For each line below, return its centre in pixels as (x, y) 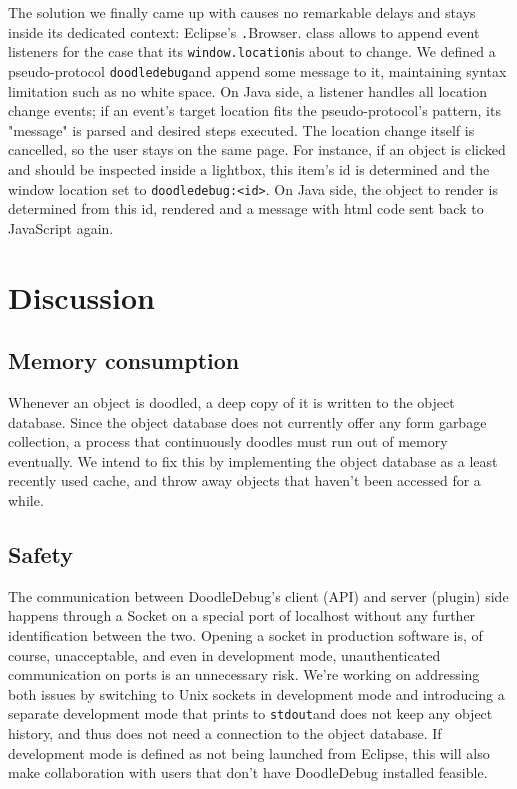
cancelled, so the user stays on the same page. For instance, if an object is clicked (257, 149)
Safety (41, 553)
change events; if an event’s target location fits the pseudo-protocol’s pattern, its (254, 110)
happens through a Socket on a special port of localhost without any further (242, 615)
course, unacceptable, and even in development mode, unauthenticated (224, 654)
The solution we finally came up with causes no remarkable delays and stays (242, 12)
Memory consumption (124, 360)
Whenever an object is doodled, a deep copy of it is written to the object (231, 401)
